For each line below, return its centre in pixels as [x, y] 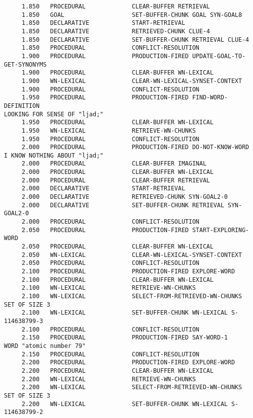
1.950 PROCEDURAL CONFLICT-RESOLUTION [110, 139]
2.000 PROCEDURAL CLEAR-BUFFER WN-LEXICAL [118, 172]
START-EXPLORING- [221, 230]
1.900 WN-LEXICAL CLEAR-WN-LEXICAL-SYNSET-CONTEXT [132, 81]
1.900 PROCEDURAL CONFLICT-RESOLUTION [110, 89]
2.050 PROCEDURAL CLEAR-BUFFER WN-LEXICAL [118, 247]
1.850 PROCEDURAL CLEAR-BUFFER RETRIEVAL [116, 6]
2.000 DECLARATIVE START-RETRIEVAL [103, 189]
